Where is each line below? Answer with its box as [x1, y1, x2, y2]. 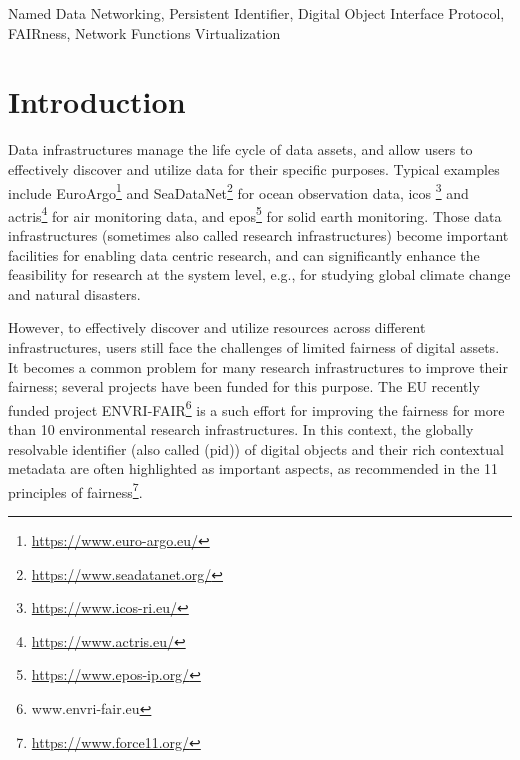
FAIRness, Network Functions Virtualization [8, 22, 281, 43]
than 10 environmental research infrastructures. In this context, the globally [8, 419, 474, 439]
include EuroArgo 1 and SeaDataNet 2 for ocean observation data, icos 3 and [8, 179, 469, 203]
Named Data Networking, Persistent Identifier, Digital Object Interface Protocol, [8, 3, 505, 23]
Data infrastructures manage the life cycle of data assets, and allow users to [8, 139, 473, 160]
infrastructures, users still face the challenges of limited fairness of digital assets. [8, 336, 500, 357]
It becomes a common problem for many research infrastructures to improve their [8, 356, 508, 377]
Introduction [8, 81, 186, 122]
